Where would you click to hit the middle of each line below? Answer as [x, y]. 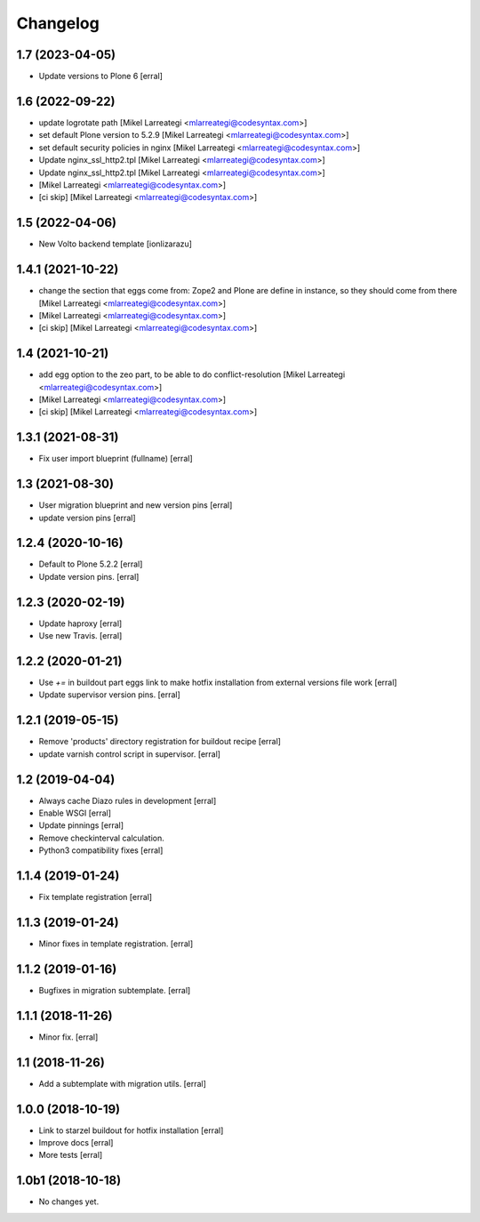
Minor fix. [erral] [68, 1037]
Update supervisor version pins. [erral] [110, 695]
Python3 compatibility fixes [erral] [101, 850]
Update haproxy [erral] [80, 623]
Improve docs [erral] [76, 1143]
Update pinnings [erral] [81, 825]
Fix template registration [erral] [96, 897]
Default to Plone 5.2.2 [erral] [91, 564]
